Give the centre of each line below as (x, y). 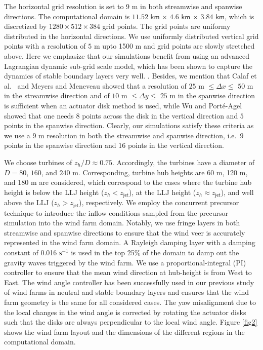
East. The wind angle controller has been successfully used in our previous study (129, 282)
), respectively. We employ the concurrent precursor (159, 202)
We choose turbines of (38, 162)
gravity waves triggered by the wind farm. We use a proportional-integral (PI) (125, 262)
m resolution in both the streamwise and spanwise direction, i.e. (138, 135)
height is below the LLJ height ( (54, 192)
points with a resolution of (45, 46)
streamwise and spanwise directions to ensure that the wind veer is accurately (125, 232)
